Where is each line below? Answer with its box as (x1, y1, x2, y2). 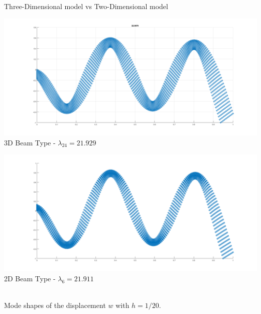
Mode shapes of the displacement (4, 300, 106, 310)
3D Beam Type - (4, 137, 56, 147)
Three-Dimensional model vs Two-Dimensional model (4, 1, 168, 11)
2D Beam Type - (4, 273, 56, 283)
